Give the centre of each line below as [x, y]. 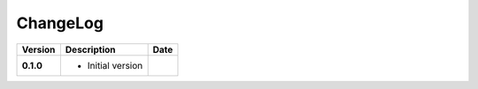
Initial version [115, 65]
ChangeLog [60, 23]
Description [90, 49]
